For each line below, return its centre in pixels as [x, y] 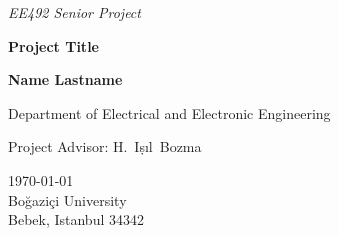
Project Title [53, 45]
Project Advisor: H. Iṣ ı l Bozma [105, 146]
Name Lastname [65, 79]
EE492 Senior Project [74, 12]
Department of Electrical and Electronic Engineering [169, 112]
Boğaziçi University [67, 199]
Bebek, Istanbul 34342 [76, 219]
